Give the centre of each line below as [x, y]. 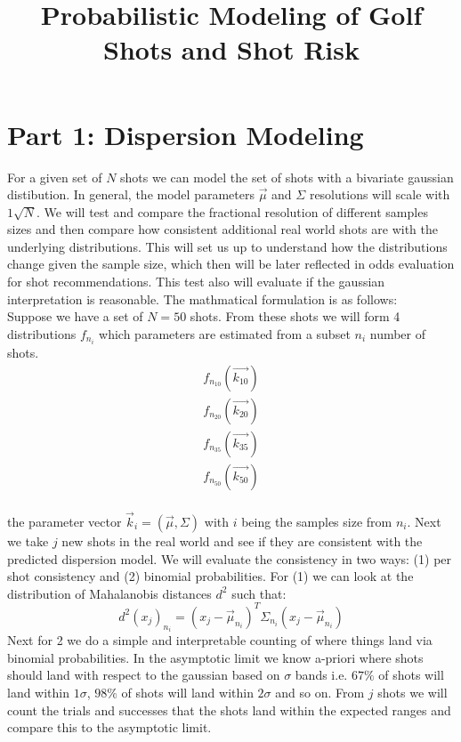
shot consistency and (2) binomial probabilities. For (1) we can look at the [210, 576]
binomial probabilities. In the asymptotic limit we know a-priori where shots [215, 657]
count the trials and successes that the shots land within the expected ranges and [229, 710]
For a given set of [55, 177]
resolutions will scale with [380, 194]
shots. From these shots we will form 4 [295, 316]
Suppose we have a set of [75, 316]
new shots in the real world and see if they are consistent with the [242, 540]
